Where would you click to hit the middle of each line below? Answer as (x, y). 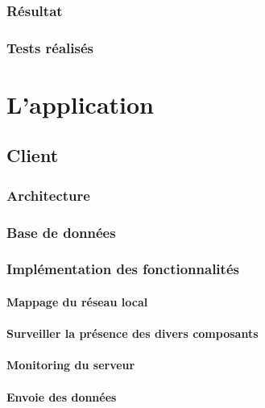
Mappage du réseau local (77, 301)
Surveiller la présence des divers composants (132, 333)
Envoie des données (62, 396)
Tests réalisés (50, 47)
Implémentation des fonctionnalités (123, 269)
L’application (81, 104)
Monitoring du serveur (71, 365)
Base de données (61, 232)
